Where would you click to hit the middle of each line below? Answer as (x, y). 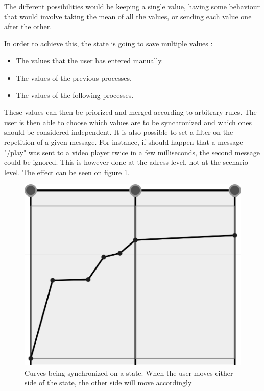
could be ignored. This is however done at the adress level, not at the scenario (126, 162)
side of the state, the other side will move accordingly (108, 383)
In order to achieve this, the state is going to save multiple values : (109, 43)
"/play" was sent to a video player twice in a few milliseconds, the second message (132, 152)
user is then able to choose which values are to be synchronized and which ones (128, 122)
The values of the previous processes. (74, 77)
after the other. (28, 26)
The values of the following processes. (75, 95)
